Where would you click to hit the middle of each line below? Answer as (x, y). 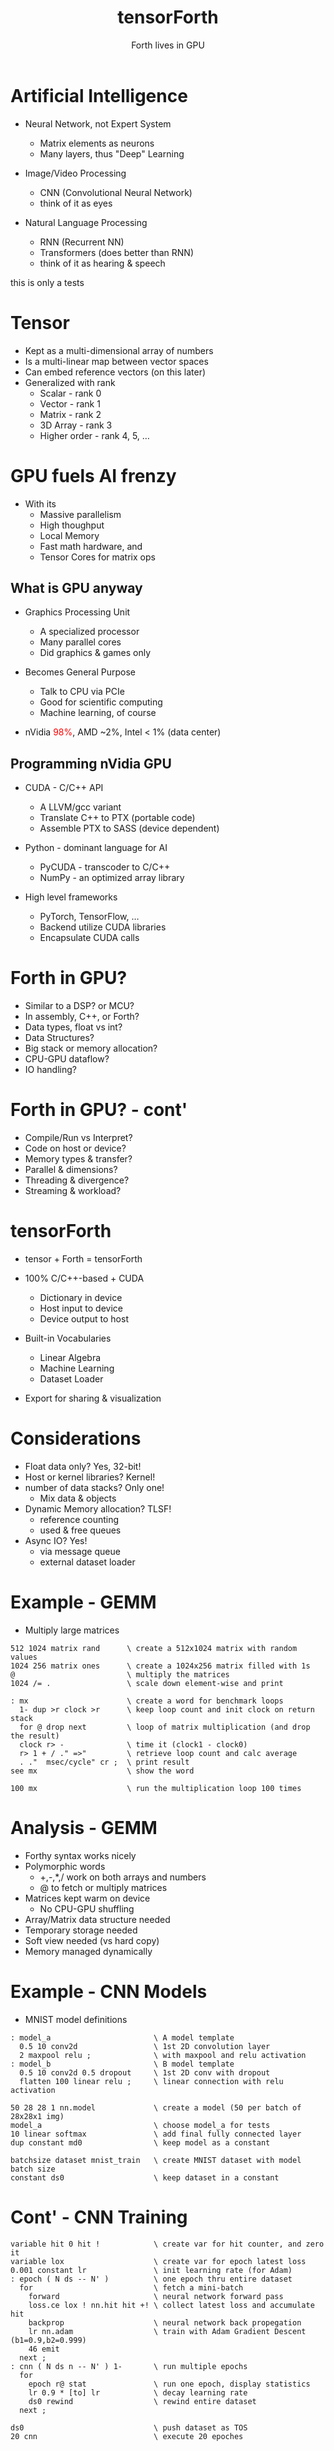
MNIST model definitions (76, 2019)
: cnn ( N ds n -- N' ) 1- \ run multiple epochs (129, 2366)
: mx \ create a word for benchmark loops (147, 1701)
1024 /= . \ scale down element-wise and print (147, 1683)
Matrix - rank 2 (70, 414)
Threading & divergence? (77, 1180)
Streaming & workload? (73, 1191)
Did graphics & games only (95, 653)
